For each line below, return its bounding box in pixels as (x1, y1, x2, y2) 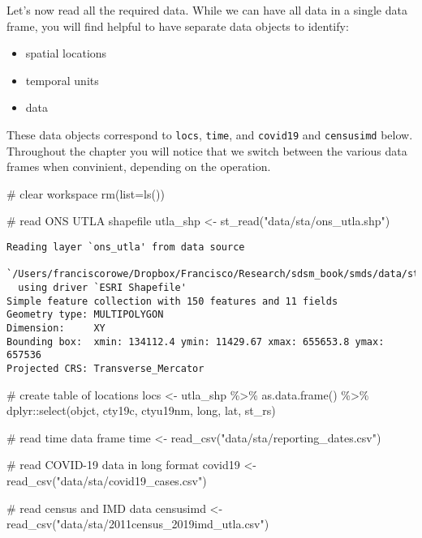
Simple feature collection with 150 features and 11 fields (6, 295, 338, 307)
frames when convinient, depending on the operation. (6, 158, 271, 175)
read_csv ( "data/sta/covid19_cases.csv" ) (6, 472, 207, 489)
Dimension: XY (6, 322, 105, 334)
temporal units (25, 71, 99, 88)
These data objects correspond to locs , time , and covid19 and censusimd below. (6, 126, 413, 143)
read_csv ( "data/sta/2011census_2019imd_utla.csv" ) (6, 515, 269, 532)
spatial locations (25, 45, 107, 62)
